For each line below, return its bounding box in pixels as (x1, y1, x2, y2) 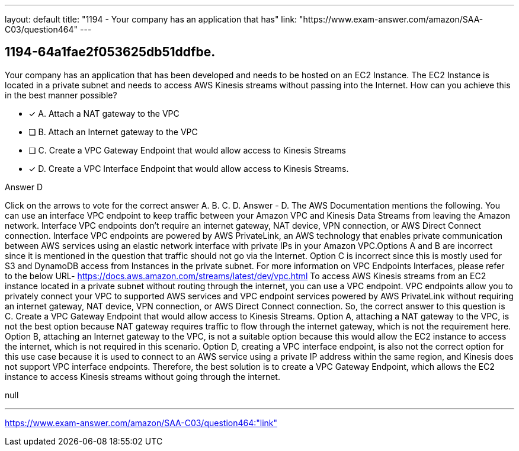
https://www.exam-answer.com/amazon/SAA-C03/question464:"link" (5, 417, 278, 428)
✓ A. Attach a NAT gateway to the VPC (28, 108, 180, 119)
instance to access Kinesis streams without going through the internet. (5, 371, 280, 382)
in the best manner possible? (5, 89, 117, 100)
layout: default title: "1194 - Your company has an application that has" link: (5, 14, 297, 24)
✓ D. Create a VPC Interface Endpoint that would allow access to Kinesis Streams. (28, 163, 349, 174)
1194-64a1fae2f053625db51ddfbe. (5, 44, 216, 60)
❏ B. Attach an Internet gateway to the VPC (28, 126, 198, 137)
